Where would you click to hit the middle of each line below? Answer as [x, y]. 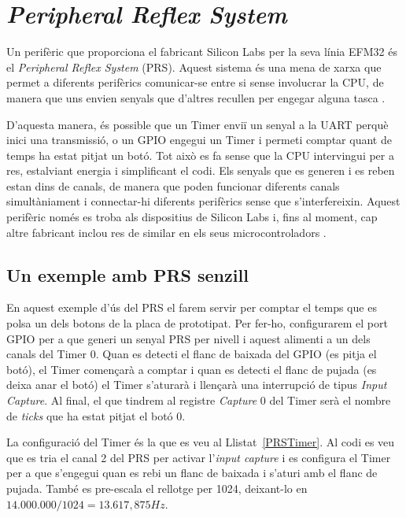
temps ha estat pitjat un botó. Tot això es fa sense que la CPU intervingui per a [200, 155]
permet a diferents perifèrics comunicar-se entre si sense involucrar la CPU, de [195, 82]
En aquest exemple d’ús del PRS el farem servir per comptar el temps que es [192, 307]
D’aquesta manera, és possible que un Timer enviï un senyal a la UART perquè [197, 124]
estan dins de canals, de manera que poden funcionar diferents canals [173, 185]
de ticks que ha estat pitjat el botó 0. [96, 415]
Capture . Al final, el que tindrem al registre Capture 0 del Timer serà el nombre [199, 400]
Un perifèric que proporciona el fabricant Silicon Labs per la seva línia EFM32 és [202, 52]
